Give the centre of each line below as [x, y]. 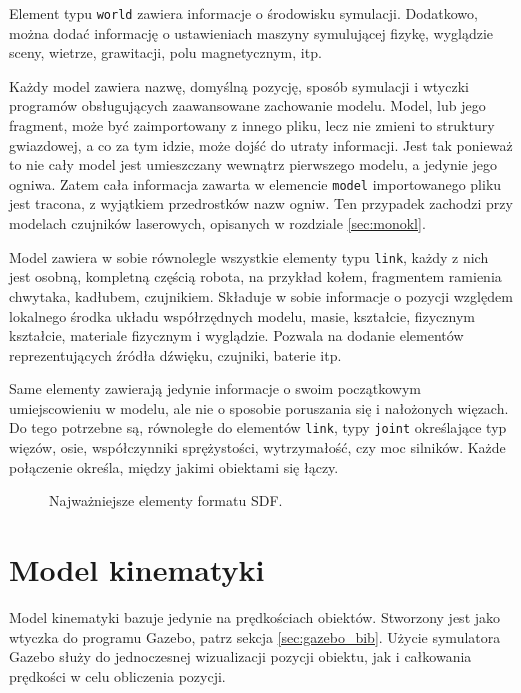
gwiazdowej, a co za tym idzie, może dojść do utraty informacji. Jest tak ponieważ [261, 144]
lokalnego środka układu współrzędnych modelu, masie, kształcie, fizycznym [242, 315]
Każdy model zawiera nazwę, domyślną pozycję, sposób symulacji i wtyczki [239, 85]
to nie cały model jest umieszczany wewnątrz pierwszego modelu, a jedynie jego [253, 164]
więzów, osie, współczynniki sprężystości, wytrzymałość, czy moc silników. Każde [257, 447]
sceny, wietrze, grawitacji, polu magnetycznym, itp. [165, 52]
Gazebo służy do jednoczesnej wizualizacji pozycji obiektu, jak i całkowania [240, 656]
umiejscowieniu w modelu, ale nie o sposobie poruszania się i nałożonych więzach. [259, 407]
